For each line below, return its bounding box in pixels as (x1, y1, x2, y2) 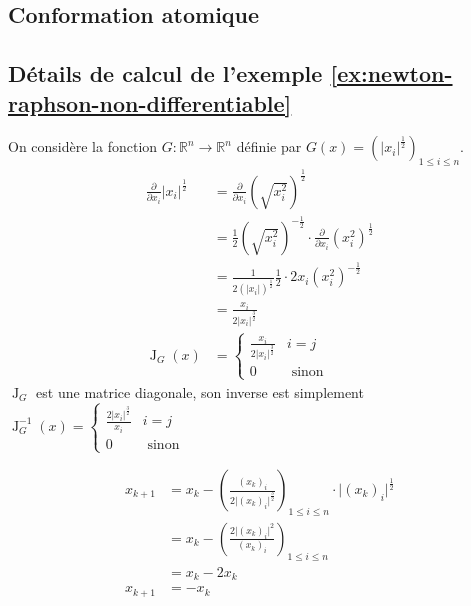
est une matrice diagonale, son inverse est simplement (36, 381, 364, 402)
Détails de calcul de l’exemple (8, 58, 323, 89)
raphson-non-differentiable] (8, 87, 292, 118)
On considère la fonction (8, 136, 158, 157)
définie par (236, 136, 302, 157)
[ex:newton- (330, 58, 453, 89)
